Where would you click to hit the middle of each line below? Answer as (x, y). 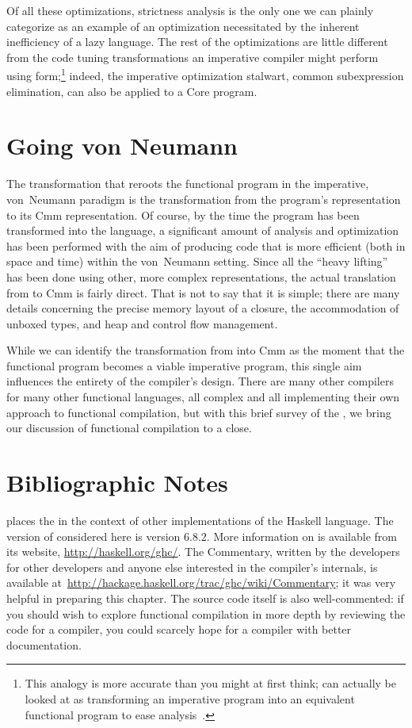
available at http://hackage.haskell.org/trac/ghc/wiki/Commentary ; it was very (201, 582)
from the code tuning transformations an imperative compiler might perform (193, 57)
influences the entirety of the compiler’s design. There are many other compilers (200, 381)
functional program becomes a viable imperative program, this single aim (184, 365)
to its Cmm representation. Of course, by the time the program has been (183, 215)
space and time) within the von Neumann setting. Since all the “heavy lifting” (197, 261)
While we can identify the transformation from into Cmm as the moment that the (206, 350)
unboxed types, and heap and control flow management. (142, 323)
